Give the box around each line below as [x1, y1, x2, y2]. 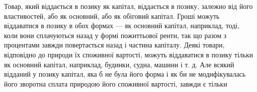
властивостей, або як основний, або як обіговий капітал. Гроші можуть [4, 10, 220, 21]
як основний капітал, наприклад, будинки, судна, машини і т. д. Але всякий [4, 59, 234, 69]
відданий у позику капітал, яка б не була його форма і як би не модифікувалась [4, 69, 246, 79]
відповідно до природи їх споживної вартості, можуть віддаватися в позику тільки [4, 49, 254, 59]
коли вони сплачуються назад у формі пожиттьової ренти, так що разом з [4, 30, 227, 40]
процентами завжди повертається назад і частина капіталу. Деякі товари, [4, 40, 225, 50]
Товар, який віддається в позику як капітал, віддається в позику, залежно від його [4, 1, 253, 11]
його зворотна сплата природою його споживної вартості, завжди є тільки [4, 78, 227, 89]
